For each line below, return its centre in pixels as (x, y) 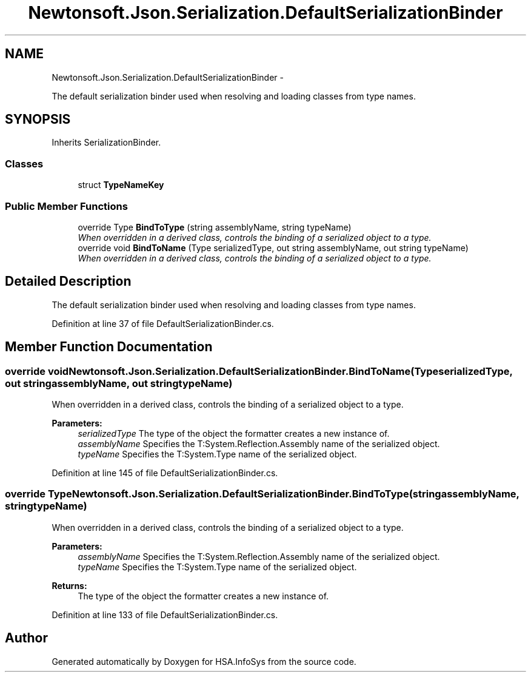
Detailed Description (68, 281)
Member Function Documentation (109, 347)
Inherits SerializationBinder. (106, 143)
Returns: (69, 585)
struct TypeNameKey (121, 185)
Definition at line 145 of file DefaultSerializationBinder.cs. (165, 473)
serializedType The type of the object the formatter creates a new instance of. (234, 433)
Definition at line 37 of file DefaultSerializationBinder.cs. (163, 323)
